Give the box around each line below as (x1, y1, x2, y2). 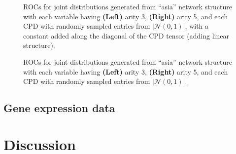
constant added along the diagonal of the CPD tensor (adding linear (23, 30, 229, 40)
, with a (185, 21, 209, 31)
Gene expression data (3, 100, 115, 115)
